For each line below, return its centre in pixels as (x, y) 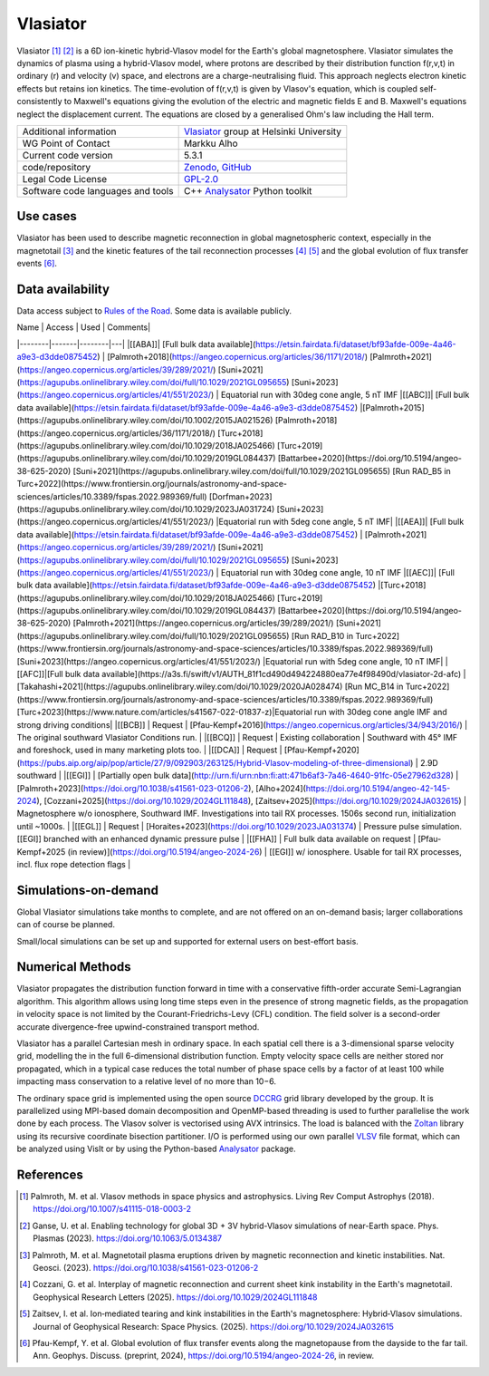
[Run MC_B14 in (374, 687)
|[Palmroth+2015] (392, 407)
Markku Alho (211, 143)
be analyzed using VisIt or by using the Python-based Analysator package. (156, 1149)
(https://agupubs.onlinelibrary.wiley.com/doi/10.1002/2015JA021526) (145, 421)
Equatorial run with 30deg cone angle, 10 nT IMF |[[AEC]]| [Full (337, 572)
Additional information (69, 131)
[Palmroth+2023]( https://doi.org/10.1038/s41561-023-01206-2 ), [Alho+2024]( (162, 788)
